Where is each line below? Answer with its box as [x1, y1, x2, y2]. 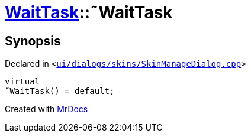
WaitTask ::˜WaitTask [5, 2, 173, 22]
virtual [5, 77, 40, 87]
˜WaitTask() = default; [5, 86, 115, 96]
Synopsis [5, 33, 61, 48]
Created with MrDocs [5, 104, 88, 115]
